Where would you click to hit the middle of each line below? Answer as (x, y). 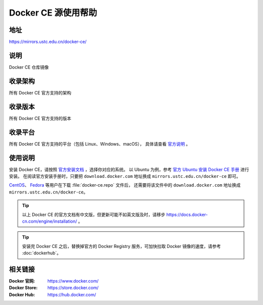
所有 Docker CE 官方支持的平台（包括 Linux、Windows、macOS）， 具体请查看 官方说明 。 (100, 144)
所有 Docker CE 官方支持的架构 (40, 93)
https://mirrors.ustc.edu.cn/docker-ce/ (48, 42)
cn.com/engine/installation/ (50, 221)
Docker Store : (23, 288)
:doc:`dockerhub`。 (42, 253)
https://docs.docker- (187, 214)
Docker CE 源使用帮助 (53, 13)
